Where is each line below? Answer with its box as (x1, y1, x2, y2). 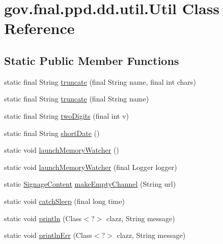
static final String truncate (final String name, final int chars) (4, 76, 196, 87)
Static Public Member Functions (4, 52, 179, 68)
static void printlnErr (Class (4, 230, 92, 240)
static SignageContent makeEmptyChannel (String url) (4, 179, 176, 189)
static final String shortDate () (4, 127, 100, 138)
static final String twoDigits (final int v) (4, 110, 129, 121)
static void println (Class (4, 213, 82, 223)
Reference (4, 18, 75, 39)
